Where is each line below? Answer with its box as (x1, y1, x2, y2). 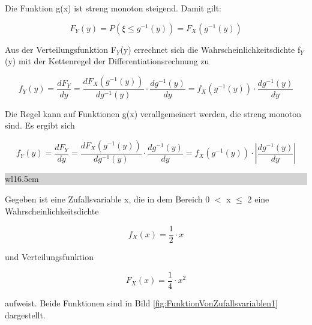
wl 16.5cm (5, 172, 39, 185)
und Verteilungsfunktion (5, 251, 94, 263)
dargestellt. (5, 308, 46, 321)
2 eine (247, 193, 269, 205)
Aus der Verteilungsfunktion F (5, 43, 116, 55)
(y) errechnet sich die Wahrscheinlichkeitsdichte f (120, 43, 301, 55)
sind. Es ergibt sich (5, 119, 75, 132)
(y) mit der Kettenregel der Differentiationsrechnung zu (5, 55, 209, 67)
